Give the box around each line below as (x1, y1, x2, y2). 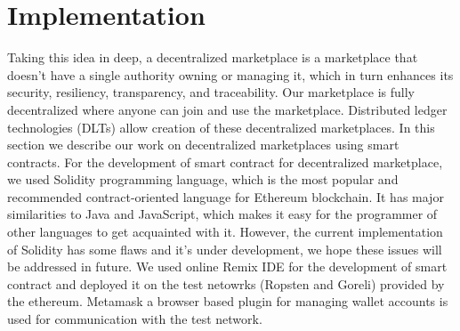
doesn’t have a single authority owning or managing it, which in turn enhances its (7, 65, 454, 84)
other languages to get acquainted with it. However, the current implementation (7, 222, 443, 241)
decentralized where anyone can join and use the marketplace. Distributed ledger (7, 100, 448, 118)
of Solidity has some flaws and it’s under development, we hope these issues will (7, 239, 442, 258)
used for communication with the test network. (7, 310, 262, 328)
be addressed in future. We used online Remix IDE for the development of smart (7, 257, 448, 276)
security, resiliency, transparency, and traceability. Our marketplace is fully (7, 83, 415, 101)
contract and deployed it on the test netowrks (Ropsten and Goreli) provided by (7, 274, 445, 293)
